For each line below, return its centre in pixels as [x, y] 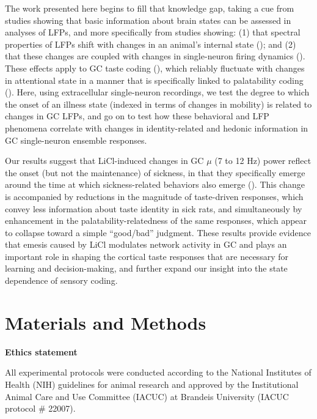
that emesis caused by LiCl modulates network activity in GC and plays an [146, 244]
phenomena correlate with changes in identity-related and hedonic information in [157, 128]
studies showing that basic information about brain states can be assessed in [148, 20]
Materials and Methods [106, 322]
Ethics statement [41, 351]
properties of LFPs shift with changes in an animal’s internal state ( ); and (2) [151, 44]
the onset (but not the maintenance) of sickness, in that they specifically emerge [155, 172]
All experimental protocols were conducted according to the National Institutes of [158, 372]
